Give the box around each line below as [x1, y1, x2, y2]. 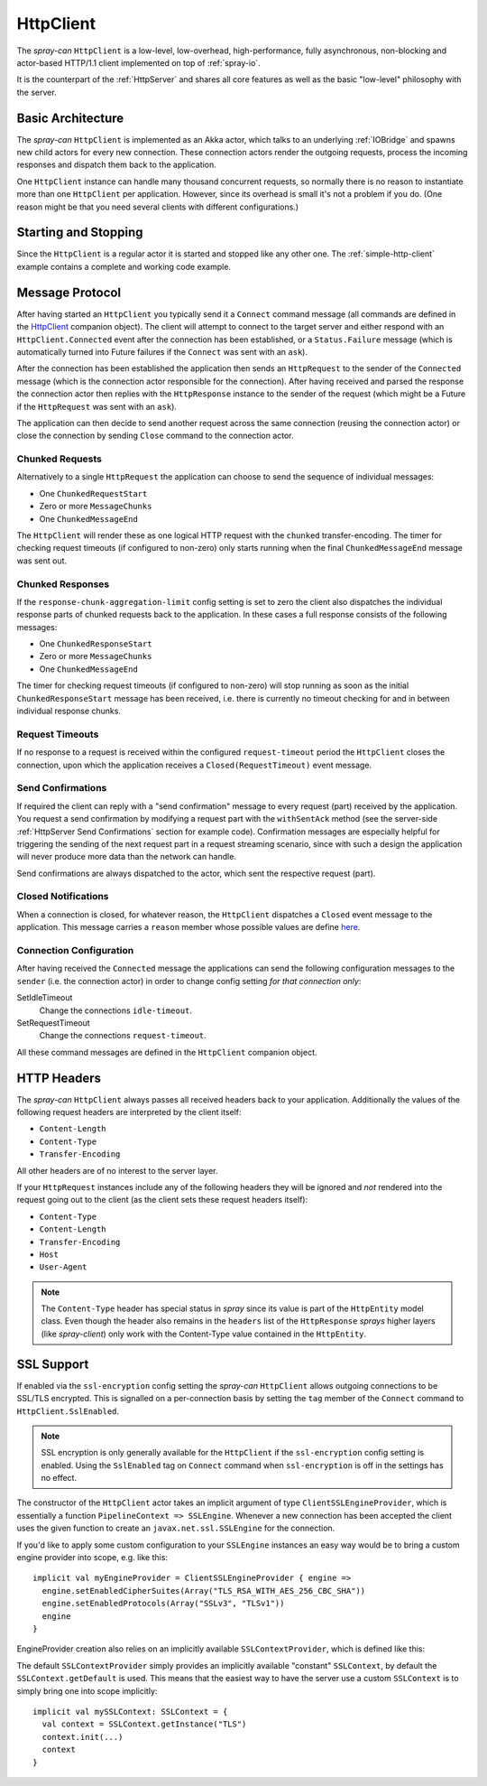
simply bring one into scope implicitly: [16, 1685, 158, 1697]
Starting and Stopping [16, 225, 143, 240]
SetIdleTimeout [16, 992, 73, 1003]
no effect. [41, 1473, 77, 1484]
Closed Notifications [16, 890, 109, 903]
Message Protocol [16, 284, 122, 300]
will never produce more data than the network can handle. [16, 851, 236, 862]
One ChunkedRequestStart [39, 488, 148, 498]
